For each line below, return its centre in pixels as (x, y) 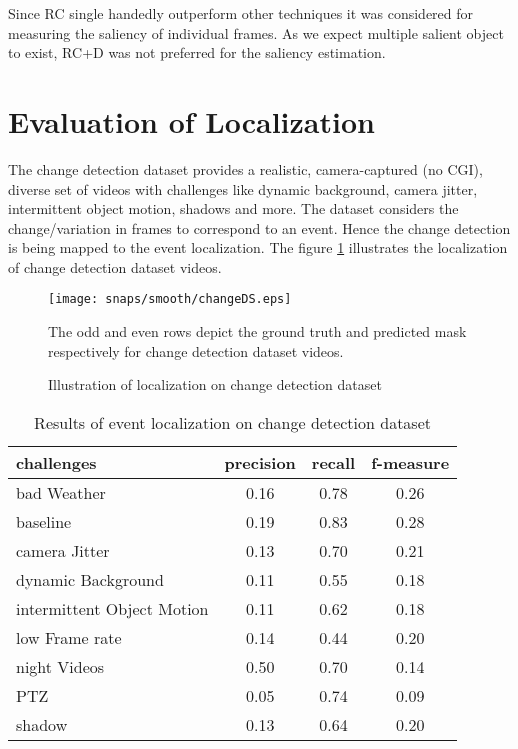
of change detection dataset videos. (115, 266)
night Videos (60, 666)
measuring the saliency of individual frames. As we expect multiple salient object (256, 32)
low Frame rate (69, 637)
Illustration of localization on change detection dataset (215, 384)
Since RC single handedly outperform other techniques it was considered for (241, 13)
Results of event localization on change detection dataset (233, 422)
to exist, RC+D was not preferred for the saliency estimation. (197, 52)
